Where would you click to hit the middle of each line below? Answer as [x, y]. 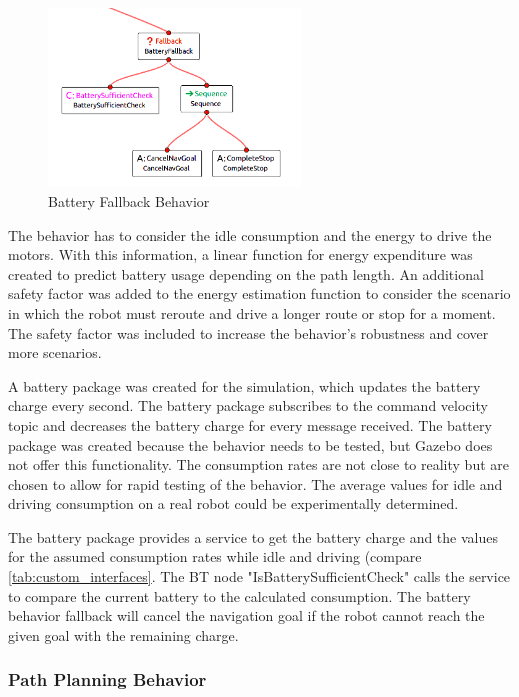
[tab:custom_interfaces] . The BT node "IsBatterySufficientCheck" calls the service [259, 576]
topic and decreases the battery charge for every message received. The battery [250, 424]
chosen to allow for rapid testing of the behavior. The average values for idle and [255, 483]
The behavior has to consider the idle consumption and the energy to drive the [250, 234]
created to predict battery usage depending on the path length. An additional [246, 273]
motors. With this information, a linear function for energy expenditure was [240, 254]
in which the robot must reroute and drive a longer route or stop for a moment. [252, 312]
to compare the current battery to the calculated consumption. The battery [239, 595]
